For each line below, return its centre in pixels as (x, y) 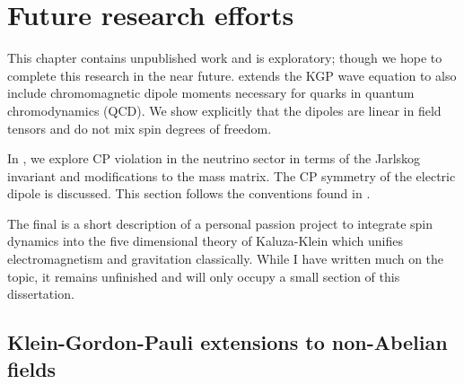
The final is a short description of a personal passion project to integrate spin (220, 223)
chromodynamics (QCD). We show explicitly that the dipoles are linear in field (224, 110)
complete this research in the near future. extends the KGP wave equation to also (232, 75)
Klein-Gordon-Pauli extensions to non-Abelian (228, 342)
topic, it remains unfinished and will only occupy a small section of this (204, 276)
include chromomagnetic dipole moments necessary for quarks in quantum (211, 93)
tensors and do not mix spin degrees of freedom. (140, 128)
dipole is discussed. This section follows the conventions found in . (189, 193)
